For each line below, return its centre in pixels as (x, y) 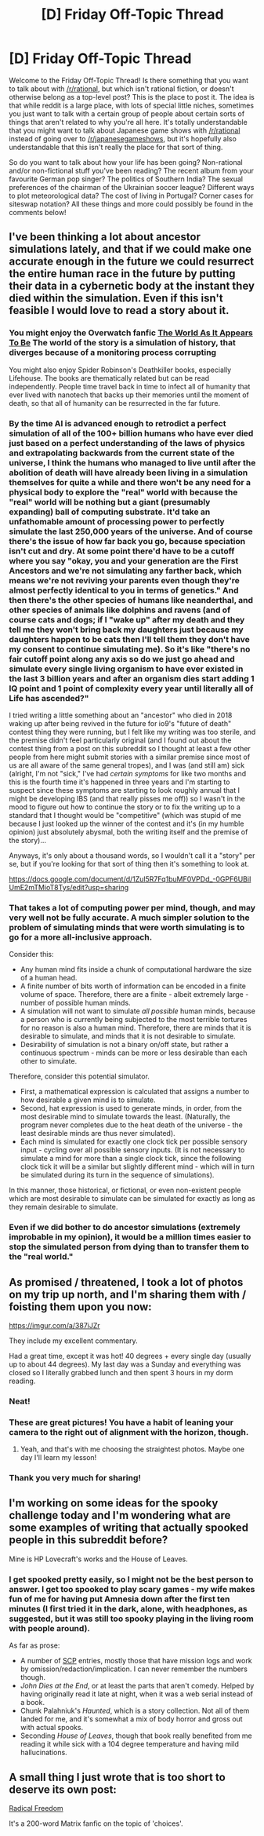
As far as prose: (34, 1645)
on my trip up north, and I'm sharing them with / (128, 1294)
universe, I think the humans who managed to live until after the (132, 462)
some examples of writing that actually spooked (129, 1528)
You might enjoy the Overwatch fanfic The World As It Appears (131, 333)
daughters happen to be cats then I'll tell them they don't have (129, 639)
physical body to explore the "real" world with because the (123, 492)
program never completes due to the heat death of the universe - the (132, 1125)
